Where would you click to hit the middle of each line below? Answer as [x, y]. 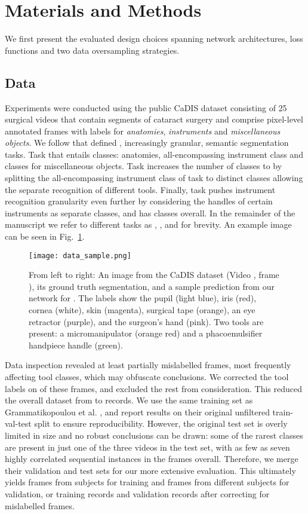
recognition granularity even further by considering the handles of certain [139, 201]
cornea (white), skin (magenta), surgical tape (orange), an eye [142, 310]
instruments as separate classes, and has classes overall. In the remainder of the [150, 212]
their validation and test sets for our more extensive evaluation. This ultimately [150, 470]
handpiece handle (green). [76, 345]
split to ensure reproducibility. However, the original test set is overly [161, 423]
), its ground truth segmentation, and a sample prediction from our [152, 286]
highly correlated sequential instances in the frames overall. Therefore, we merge [152, 459]
